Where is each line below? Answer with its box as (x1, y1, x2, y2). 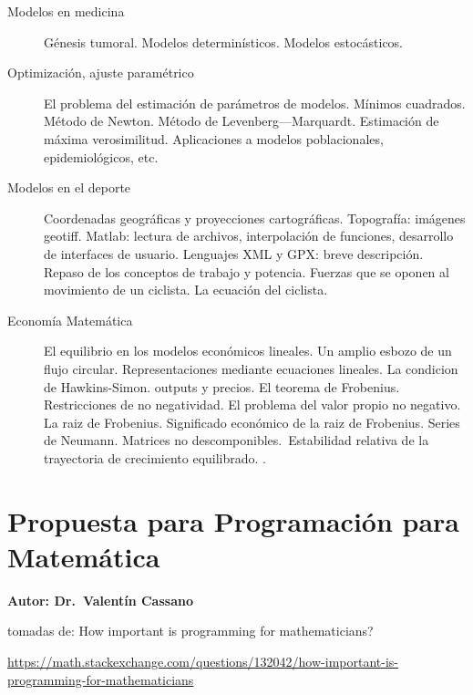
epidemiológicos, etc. (44, 147, 159, 166)
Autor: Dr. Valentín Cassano (7, 590, 193, 609)
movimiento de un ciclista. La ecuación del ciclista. (44, 280, 328, 299)
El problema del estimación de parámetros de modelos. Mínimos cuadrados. (44, 93, 466, 112)
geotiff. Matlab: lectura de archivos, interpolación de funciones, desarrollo (44, 226, 454, 245)
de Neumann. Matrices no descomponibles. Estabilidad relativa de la (44, 430, 429, 450)
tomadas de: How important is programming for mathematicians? (7, 621, 374, 640)
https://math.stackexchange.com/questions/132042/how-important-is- (7, 651, 398, 670)
